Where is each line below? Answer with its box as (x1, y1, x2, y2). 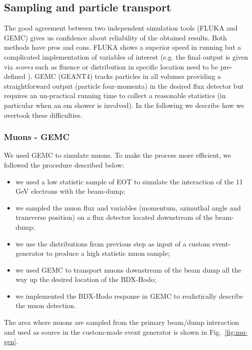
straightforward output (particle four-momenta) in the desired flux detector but (4, 80, 244, 91)
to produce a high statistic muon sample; (46, 248, 170, 258)
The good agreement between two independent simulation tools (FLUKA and (4, 23, 238, 33)
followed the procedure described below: (4, 159, 125, 170)
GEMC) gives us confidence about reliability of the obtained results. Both (4, 32, 227, 42)
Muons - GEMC (4, 131, 70, 143)
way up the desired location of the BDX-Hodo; (15, 274, 157, 284)
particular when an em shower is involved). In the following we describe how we (4, 100, 245, 110)
